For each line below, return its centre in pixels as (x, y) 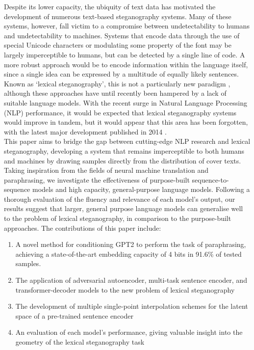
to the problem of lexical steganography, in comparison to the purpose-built (118, 218)
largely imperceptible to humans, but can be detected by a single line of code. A (125, 54)
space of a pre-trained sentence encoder (74, 315)
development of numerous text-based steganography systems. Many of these (118, 16)
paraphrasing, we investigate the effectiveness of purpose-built (97, 179)
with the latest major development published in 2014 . (85, 131)
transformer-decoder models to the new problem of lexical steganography (125, 289)
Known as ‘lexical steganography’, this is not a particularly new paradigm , (117, 83)
